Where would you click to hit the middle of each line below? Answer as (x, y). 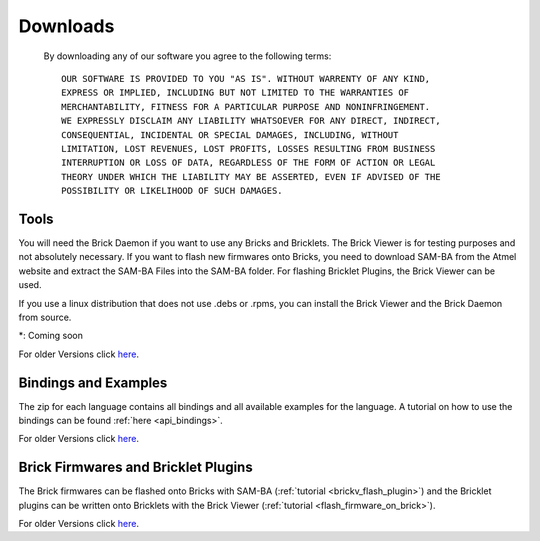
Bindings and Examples (93, 382)
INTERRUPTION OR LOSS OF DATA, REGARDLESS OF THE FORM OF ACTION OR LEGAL (248, 163)
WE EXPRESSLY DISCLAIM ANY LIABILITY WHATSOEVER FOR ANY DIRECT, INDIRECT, (251, 121)
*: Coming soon (51, 336)
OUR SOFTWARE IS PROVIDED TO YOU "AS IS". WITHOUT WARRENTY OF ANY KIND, (246, 78)
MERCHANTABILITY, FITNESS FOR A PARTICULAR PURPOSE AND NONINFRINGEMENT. (246, 106)
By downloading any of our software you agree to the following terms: (187, 56)
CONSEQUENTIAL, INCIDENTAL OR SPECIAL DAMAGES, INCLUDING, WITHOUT (230, 134)
